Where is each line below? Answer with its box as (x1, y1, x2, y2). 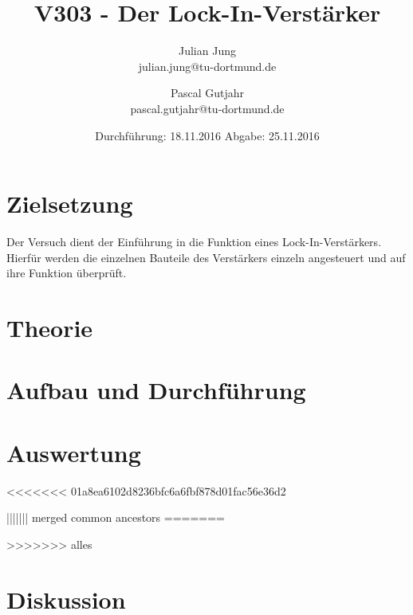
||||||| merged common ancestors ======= (6, 509, 226, 526)
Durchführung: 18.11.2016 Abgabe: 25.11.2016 (95, 127, 320, 143)
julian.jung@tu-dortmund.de (138, 57, 277, 74)
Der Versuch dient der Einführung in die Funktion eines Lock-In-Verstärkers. (6, 233, 382, 250)
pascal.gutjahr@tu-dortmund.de (130, 100, 285, 116)
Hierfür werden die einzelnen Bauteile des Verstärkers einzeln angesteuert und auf (6, 249, 406, 265)
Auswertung (6, 436, 141, 468)
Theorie (6, 311, 93, 343)
